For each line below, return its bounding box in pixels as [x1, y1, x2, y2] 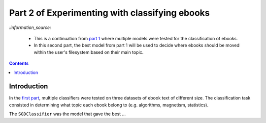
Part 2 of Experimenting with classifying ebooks [9, 7, 210, 18]
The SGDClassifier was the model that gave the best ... [9, 111, 126, 117]
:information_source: [9, 25, 51, 30]
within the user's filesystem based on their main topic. [33, 49, 144, 55]
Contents [9, 60, 29, 66]
